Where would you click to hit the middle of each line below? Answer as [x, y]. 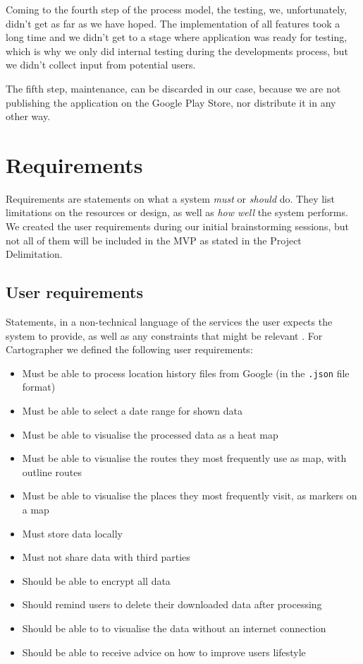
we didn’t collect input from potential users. [101, 65]
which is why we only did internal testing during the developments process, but [177, 51]
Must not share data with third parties [106, 557]
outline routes [52, 472]
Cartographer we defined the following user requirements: [129, 349]
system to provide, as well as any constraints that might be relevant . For [164, 335]
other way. [28, 116]
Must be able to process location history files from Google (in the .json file [186, 373]
